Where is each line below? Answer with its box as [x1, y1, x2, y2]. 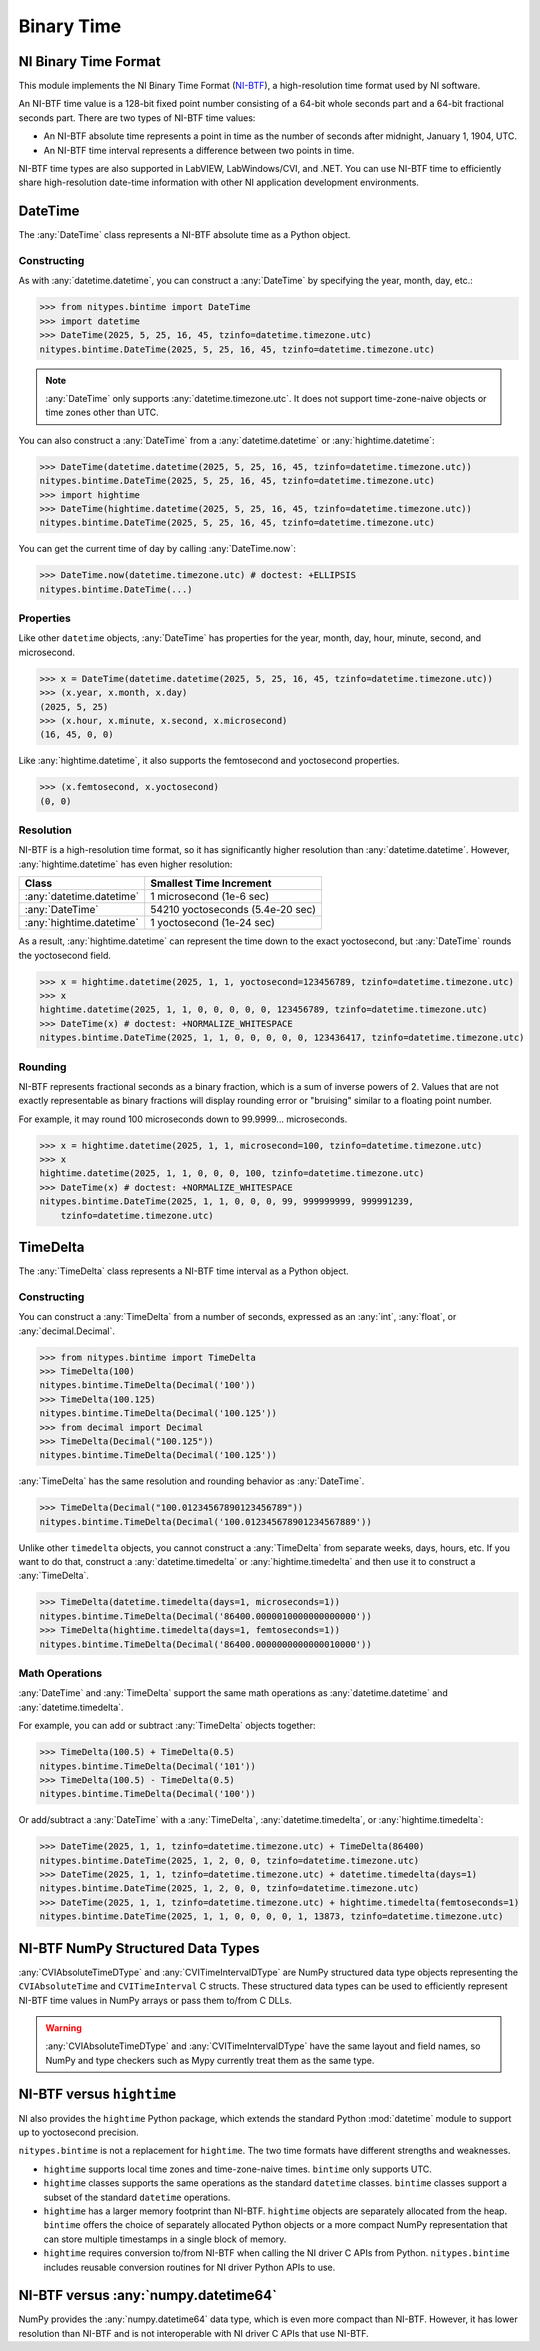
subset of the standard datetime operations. [43, 2191, 231, 2203]
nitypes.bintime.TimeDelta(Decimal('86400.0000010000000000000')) [39, 1610, 372, 1622]
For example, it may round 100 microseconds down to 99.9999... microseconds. [18, 1113, 348, 1125]
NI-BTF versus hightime [18, 2085, 177, 2102]
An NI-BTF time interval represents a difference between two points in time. [43, 144, 355, 156]
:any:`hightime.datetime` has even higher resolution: [18, 858, 233, 870]
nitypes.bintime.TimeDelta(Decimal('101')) [39, 1760, 257, 1772]
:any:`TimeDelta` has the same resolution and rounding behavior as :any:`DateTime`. [18, 1475, 365, 1487]
